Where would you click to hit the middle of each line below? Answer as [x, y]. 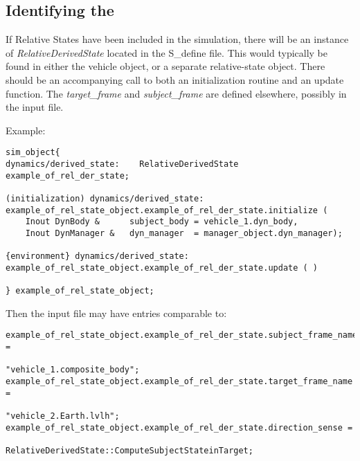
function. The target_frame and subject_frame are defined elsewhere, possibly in [176, 93]
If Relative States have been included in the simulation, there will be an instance [177, 39]
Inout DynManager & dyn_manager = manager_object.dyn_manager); [184, 233]
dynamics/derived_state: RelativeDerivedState [122, 164]
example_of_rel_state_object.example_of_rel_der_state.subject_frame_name [182, 335]
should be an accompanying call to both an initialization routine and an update [175, 79]
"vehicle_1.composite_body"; [73, 370]
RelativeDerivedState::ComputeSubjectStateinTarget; [129, 451]
